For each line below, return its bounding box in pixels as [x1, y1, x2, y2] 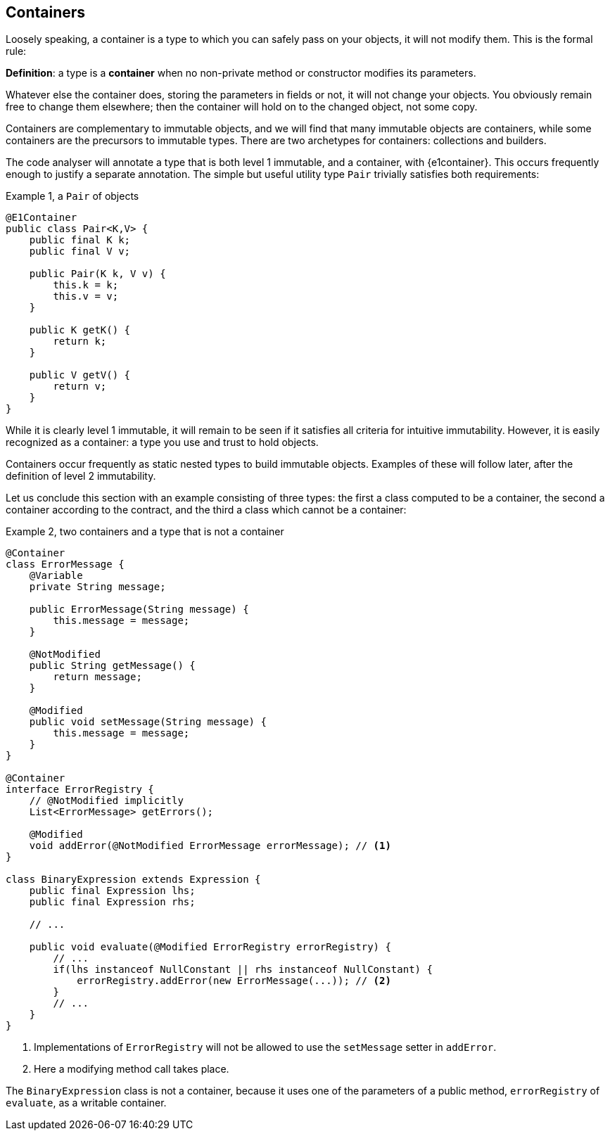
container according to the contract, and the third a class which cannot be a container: [6, 504, 407, 516]
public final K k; [29, 234, 131, 246]
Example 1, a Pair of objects [6, 190, 139, 203]
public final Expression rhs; [29, 896, 196, 908]
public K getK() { [29, 324, 131, 336]
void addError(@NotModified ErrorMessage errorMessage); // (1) [29, 840, 391, 852]
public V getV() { [29, 369, 131, 381]
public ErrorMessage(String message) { [29, 604, 249, 615]
